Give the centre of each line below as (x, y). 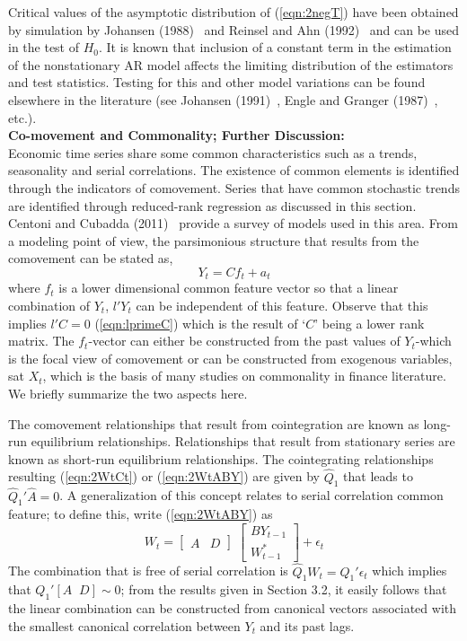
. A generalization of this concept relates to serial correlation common (251, 495)
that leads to (378, 476)
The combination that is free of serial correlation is (148, 571)
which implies (410, 571)
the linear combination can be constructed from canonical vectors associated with (232, 608)
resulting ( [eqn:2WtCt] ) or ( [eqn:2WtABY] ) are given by (164, 476)
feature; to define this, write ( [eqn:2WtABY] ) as (141, 514)
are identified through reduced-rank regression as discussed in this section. (212, 205)
